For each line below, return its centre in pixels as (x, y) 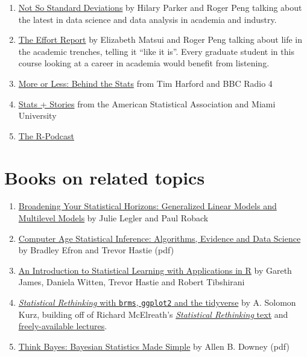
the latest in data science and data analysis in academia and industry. (147, 19)
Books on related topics (105, 177)
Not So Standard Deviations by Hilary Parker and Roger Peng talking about (160, 7)
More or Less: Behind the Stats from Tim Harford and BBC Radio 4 (145, 83)
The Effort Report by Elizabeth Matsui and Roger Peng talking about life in (160, 39)
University (37, 115)
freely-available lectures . (63, 326)
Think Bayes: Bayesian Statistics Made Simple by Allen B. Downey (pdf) (154, 346)
